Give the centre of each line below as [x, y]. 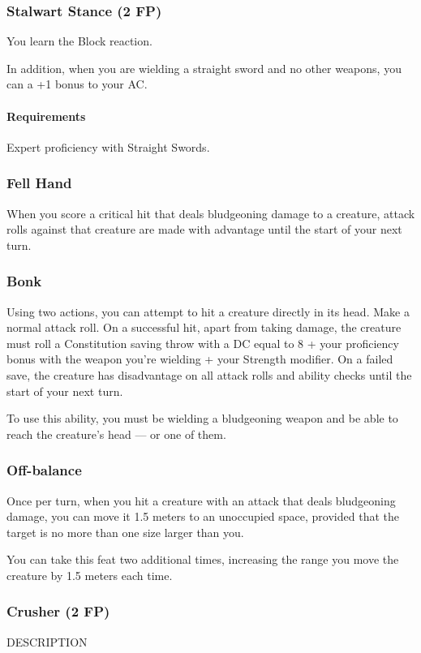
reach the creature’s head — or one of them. [116, 434]
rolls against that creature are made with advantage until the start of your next [204, 229]
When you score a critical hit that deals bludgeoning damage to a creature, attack [211, 213]
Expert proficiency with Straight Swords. [108, 146]
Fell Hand [39, 183]
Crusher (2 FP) [58, 611]
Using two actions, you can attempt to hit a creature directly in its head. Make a [208, 311]
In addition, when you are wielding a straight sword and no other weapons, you [204, 68]
